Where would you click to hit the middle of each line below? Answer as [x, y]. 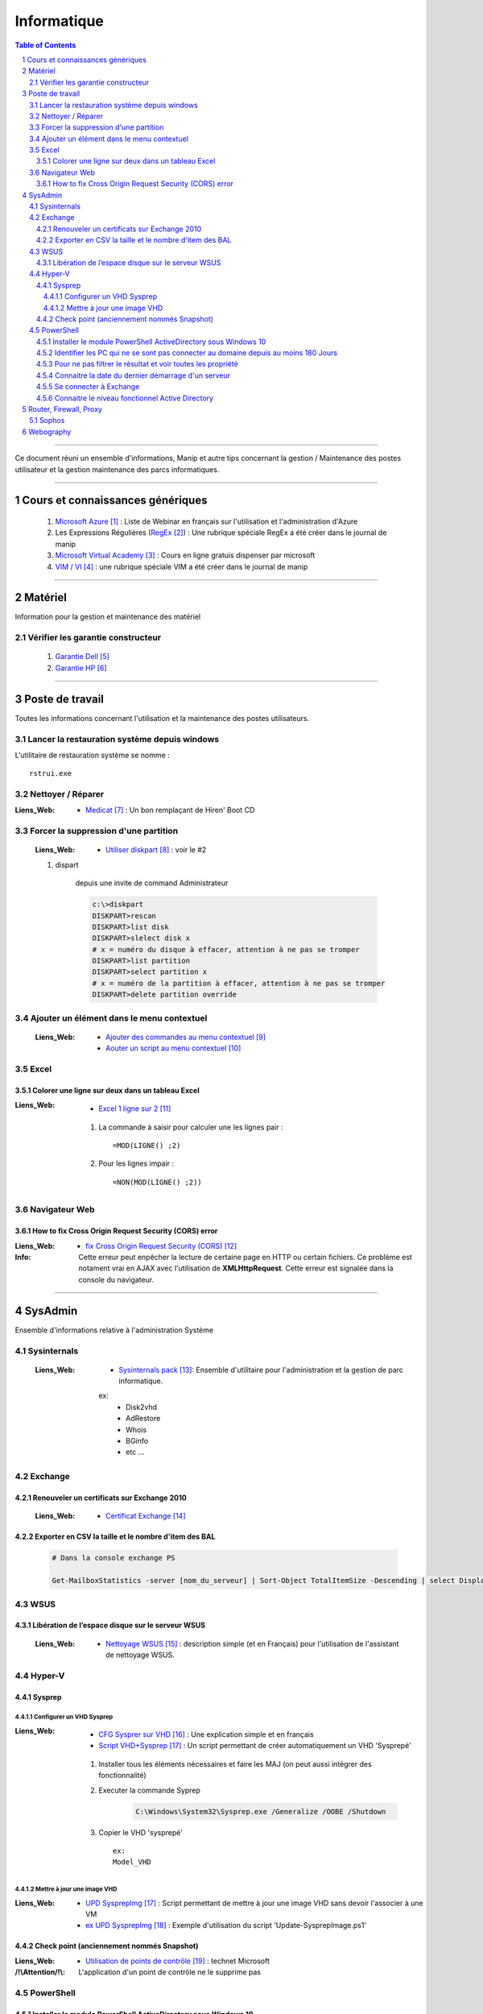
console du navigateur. [116, 1279]
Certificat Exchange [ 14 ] [146, 1516]
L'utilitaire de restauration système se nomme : [93, 755]
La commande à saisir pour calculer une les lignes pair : [191, 1127]
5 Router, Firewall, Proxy [62, 409]
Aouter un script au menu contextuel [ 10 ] [173, 1048]
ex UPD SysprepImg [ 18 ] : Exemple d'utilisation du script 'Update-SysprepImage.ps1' [226, 1925]
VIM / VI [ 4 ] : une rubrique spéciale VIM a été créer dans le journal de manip [182, 566]
